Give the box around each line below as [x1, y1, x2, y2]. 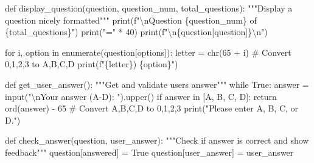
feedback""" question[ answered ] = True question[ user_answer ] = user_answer [5, 145, 294, 158]
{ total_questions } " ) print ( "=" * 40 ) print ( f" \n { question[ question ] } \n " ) [5, 25, 268, 38]
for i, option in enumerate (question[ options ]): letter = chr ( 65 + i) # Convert [5, 45, 291, 58]
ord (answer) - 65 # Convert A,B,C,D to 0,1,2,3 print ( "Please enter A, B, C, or [5, 102, 299, 115]
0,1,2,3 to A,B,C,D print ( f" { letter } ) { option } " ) [5, 58, 178, 70]
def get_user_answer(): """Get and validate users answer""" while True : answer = [5, 78, 309, 90]
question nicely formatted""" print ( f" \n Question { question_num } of [5, 13, 257, 26]
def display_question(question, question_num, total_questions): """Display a [5, 2, 293, 14]
